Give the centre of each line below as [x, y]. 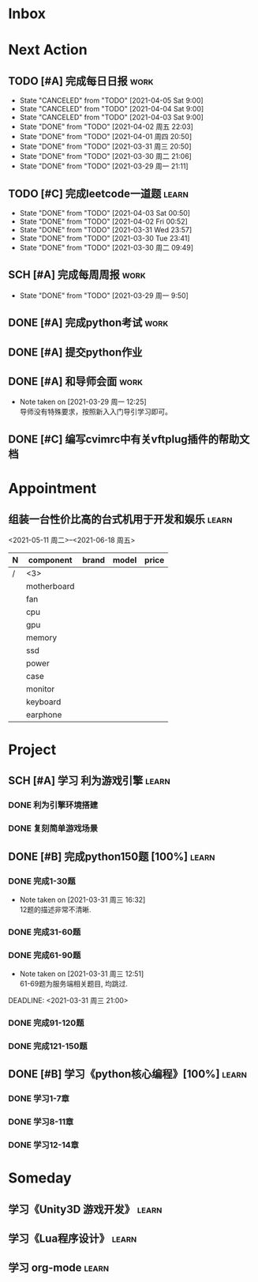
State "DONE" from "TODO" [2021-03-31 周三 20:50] [105, 146]
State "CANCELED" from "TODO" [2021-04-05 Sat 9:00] [111, 100]
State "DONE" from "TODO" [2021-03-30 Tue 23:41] [105, 238]
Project [32, 750]
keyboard [44, 702]
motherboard [50, 586]
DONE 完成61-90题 [45, 955]
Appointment [52, 488]
